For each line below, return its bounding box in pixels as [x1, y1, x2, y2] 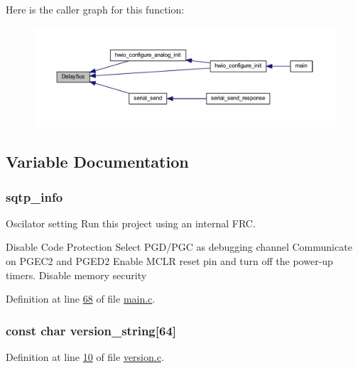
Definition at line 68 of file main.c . [6, 291, 156, 306]
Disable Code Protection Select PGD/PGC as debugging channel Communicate [6, 239, 352, 254]
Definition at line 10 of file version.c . [6, 349, 164, 364]
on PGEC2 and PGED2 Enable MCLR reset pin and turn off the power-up [6, 253, 333, 268]
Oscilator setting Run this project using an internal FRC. [6, 215, 256, 230]
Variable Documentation [6, 151, 189, 173]
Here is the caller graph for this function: [6, 2, 185, 16]
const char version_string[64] [6, 321, 177, 339]
